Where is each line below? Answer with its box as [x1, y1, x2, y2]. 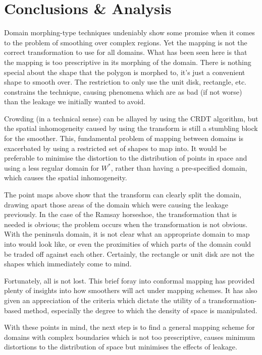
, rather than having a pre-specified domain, [111, 162, 247, 173]
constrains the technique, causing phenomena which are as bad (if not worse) [4, 86, 242, 97]
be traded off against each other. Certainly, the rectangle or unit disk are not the [4, 248, 254, 259]
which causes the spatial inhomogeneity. [4, 172, 127, 183]
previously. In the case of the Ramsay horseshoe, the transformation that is [4, 209, 237, 220]
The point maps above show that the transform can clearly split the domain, [4, 189, 241, 200]
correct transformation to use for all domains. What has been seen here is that [4, 47, 247, 57]
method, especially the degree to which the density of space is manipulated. [23, 305, 257, 315]
